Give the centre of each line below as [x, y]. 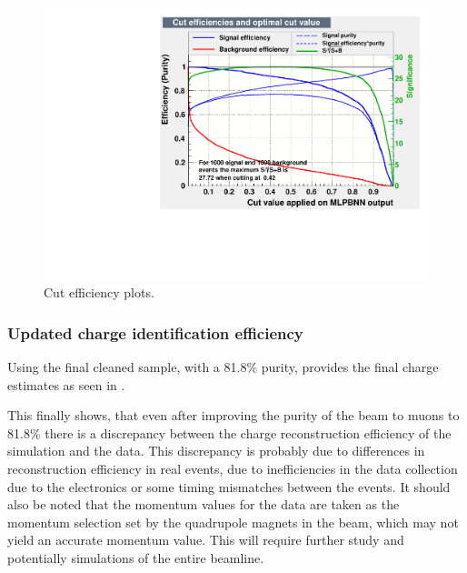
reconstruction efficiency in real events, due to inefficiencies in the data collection [233, 469]
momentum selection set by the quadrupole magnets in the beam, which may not [233, 522]
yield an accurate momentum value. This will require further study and [206, 540]
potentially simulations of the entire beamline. [136, 558]
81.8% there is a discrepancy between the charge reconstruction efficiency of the [229, 432]
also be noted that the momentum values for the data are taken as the [204, 504]
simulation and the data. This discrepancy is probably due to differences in [216, 451]
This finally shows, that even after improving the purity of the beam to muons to [233, 415]
